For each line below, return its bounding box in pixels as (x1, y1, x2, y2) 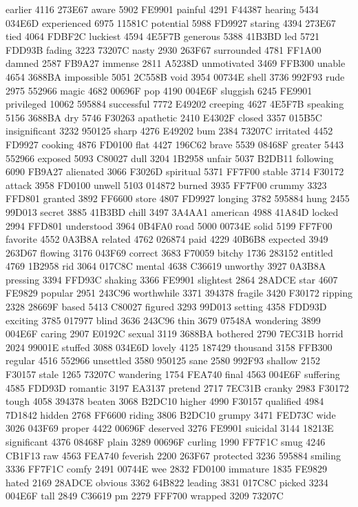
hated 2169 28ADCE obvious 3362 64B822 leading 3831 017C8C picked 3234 (6, 475, 328, 489)
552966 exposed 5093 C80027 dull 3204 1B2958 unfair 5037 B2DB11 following (6, 150, 334, 165)
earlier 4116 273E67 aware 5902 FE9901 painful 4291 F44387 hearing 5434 (6, 2, 319, 16)
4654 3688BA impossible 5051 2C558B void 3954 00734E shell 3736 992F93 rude (6, 69, 345, 83)
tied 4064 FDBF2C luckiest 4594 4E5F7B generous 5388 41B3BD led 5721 (6, 29, 319, 43)
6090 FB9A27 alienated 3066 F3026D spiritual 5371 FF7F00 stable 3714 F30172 (6, 164, 344, 179)
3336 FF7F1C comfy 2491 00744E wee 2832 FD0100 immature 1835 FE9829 (6, 461, 328, 476)
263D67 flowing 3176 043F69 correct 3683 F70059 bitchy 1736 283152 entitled (6, 245, 333, 259)
